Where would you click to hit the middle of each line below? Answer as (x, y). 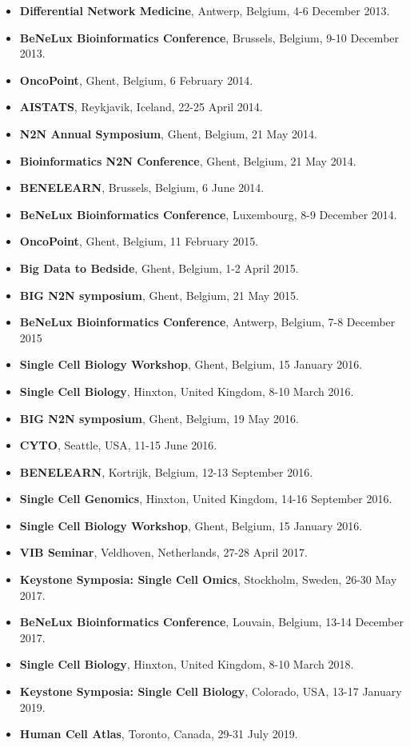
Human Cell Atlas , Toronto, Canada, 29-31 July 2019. (159, 734)
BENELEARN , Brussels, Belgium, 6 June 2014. (142, 188)
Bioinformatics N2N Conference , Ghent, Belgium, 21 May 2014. (188, 160)
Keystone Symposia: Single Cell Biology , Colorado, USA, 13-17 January (211, 691)
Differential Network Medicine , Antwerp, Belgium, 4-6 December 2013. (205, 10)
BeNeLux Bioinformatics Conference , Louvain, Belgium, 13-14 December (211, 622)
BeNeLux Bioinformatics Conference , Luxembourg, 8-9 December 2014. (208, 214)
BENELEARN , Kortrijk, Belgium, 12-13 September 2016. (166, 471)
